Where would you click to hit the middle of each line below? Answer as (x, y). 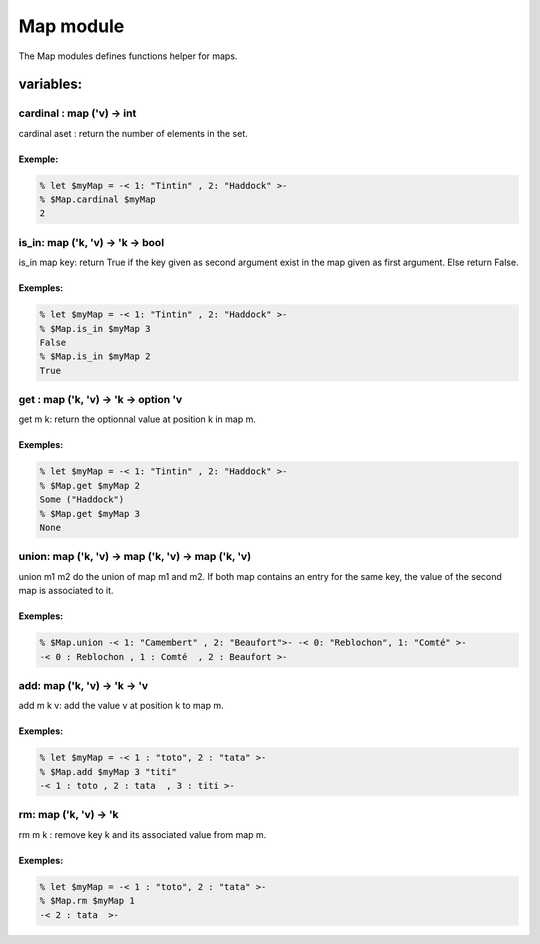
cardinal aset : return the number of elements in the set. (133, 133)
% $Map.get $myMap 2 (89, 485)
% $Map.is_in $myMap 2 (95, 356)
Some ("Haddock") (82, 499)
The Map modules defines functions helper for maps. (128, 56)
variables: (50, 84)
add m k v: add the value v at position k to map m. (121, 706)
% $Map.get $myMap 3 (89, 513)
